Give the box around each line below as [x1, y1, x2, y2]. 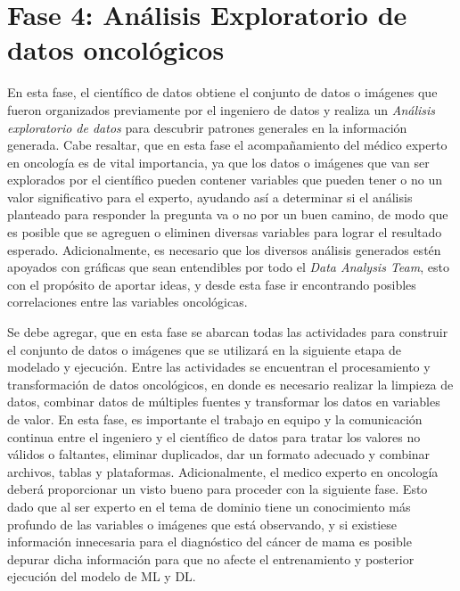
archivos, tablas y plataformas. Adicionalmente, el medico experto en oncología [7, 462, 439, 480]
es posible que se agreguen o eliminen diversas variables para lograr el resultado [7, 223, 442, 242]
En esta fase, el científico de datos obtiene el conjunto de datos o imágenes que [7, 83, 438, 102]
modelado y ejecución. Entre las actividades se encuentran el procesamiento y [7, 357, 431, 376]
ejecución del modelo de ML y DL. [7, 567, 196, 586]
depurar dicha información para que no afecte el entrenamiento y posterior [7, 549, 415, 568]
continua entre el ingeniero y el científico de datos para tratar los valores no [7, 427, 421, 446]
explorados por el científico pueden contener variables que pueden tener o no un [7, 170, 443, 189]
